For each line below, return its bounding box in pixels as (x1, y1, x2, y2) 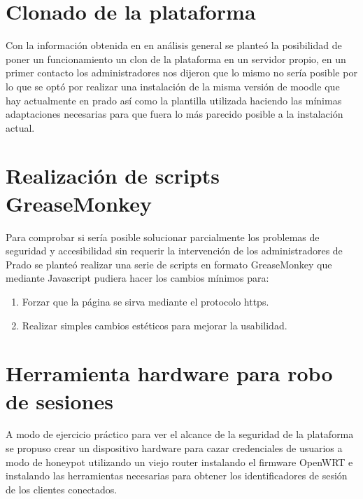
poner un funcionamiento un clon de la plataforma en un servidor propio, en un (6, 51, 346, 66)
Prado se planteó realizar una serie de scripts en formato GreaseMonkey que (6, 257, 332, 271)
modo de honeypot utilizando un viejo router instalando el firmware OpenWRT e (6, 454, 353, 469)
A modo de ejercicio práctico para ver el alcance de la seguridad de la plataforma (6, 427, 354, 442)
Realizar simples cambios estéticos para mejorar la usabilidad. (22, 317, 287, 332)
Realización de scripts (6, 161, 220, 190)
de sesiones (6, 386, 113, 415)
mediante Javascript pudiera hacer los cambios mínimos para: (6, 271, 269, 285)
